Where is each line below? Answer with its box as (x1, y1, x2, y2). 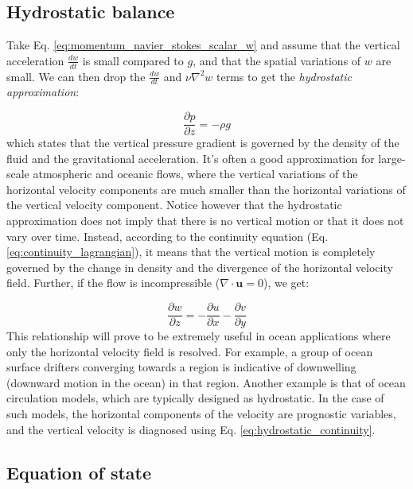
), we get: (263, 274, 310, 291)
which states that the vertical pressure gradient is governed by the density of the (6, 134, 399, 151)
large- (378, 149, 406, 166)
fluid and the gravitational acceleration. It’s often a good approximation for (6, 149, 375, 166)
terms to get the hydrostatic (216, 68, 352, 84)
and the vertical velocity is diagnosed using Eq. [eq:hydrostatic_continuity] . (6, 421, 376, 437)
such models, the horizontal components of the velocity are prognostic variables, (6, 406, 396, 422)
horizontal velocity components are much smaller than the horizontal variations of (6, 180, 406, 197)
